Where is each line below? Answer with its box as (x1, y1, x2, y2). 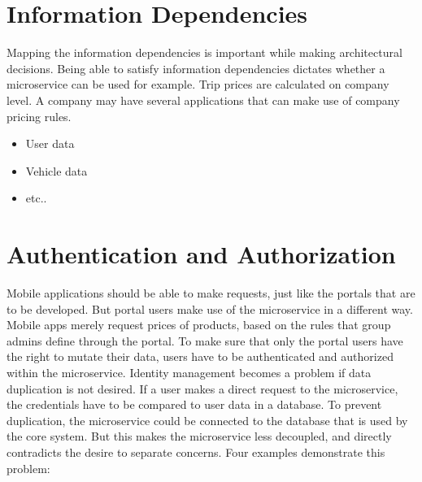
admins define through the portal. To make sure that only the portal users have (7, 332, 403, 349)
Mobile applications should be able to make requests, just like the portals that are (7, 284, 415, 301)
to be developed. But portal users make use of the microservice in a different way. (7, 300, 413, 317)
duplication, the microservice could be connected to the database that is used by (7, 411, 408, 428)
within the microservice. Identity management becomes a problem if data (7, 363, 372, 380)
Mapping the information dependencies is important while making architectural (7, 44, 402, 61)
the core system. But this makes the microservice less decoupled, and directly (7, 428, 392, 445)
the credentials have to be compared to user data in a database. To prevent (7, 396, 382, 413)
